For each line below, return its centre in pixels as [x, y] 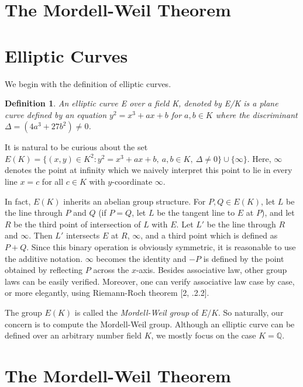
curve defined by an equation [56, 114]
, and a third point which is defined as [209, 235]
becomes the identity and [141, 258]
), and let [278, 212]
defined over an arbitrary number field [73, 335]
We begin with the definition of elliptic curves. [88, 83]
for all [53, 182]
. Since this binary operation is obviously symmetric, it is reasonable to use [161, 247]
